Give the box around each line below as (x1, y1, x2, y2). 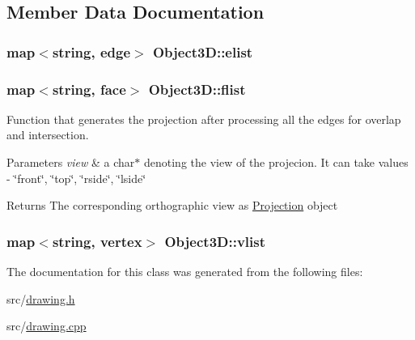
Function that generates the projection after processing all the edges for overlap (6, 110, 401, 127)
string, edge (52, 41, 131, 62)
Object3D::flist (148, 79, 246, 99)
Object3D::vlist (164, 231, 266, 251)
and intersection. (6, 126, 89, 143)
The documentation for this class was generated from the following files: (6, 263, 363, 280)
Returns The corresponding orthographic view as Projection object (6, 197, 338, 214)
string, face (52, 79, 126, 99)
